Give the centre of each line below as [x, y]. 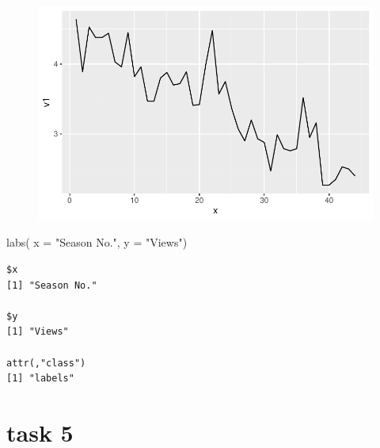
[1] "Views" [38, 332]
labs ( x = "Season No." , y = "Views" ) [97, 242]
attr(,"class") [46, 363]
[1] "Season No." [52, 285]
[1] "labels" [40, 379]
